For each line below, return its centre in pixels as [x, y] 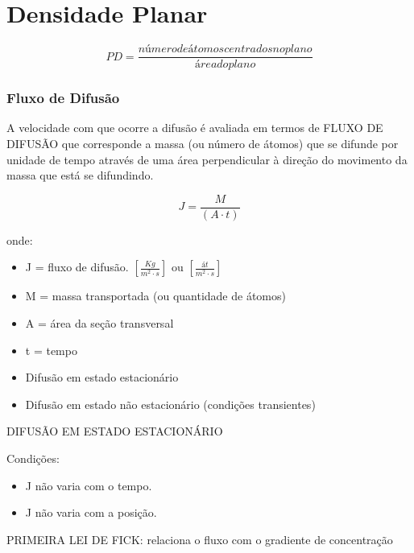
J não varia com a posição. [91, 512]
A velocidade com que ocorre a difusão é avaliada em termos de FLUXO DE [195, 128]
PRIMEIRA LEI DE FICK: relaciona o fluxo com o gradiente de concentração [200, 539]
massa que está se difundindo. [80, 175]
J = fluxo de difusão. [77, 267]
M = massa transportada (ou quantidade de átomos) [155, 296]
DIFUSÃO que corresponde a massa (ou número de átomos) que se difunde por [203, 143]
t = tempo [51, 350]
